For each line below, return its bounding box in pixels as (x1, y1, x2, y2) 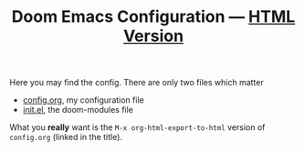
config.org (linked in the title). (9, 132, 123, 143)
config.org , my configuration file (22, 95, 144, 106)
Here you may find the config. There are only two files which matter (9, 77, 264, 88)
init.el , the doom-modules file (22, 105, 134, 116)
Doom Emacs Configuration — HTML (11, 6, 296, 27)
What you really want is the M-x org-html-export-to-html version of (9, 122, 266, 133)
